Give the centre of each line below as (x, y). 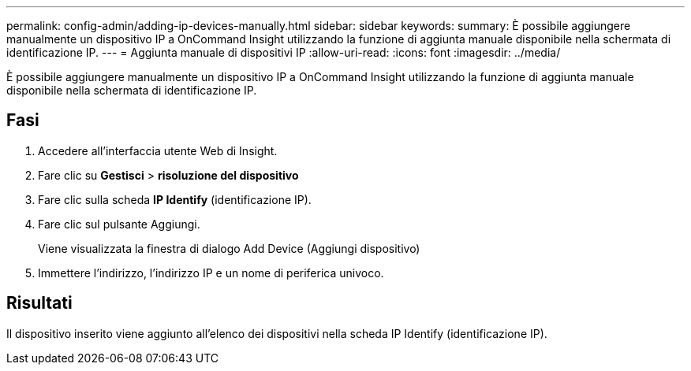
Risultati (39, 303)
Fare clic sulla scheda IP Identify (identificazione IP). (175, 199)
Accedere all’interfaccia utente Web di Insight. (158, 150)
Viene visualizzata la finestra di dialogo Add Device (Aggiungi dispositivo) (229, 248)
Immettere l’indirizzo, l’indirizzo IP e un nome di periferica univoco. (211, 273)
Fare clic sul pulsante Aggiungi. (119, 224)
